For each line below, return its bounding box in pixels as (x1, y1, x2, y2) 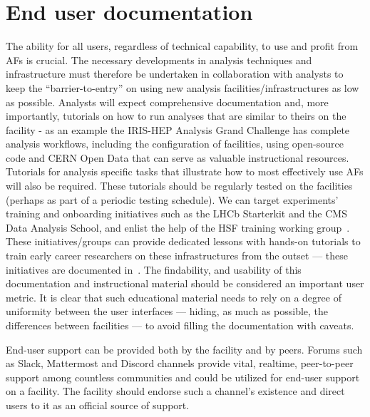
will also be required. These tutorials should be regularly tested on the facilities (6, 178, 353, 193)
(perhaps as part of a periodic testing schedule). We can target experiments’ (6, 192, 339, 207)
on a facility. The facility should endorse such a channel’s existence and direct (6, 383, 345, 398)
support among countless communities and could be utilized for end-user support (6, 369, 360, 384)
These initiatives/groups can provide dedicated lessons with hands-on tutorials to (6, 234, 361, 249)
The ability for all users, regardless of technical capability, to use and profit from (6, 38, 359, 53)
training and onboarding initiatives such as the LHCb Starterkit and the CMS (6, 206, 347, 221)
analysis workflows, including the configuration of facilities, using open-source (6, 136, 344, 151)
